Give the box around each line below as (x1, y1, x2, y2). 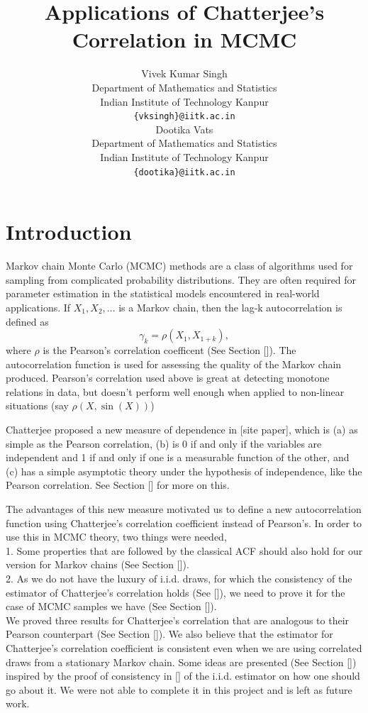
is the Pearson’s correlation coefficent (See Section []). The (43, 343, 296, 358)
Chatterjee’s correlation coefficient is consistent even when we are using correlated (6, 640, 362, 655)
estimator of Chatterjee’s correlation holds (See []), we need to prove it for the (6, 585, 345, 599)
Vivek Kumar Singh (141, 66, 228, 81)
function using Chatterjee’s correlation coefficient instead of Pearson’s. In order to (6, 515, 362, 530)
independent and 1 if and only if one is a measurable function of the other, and (6, 450, 350, 465)
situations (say (6, 398, 69, 413)
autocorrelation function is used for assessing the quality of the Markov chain (6, 356, 342, 371)
